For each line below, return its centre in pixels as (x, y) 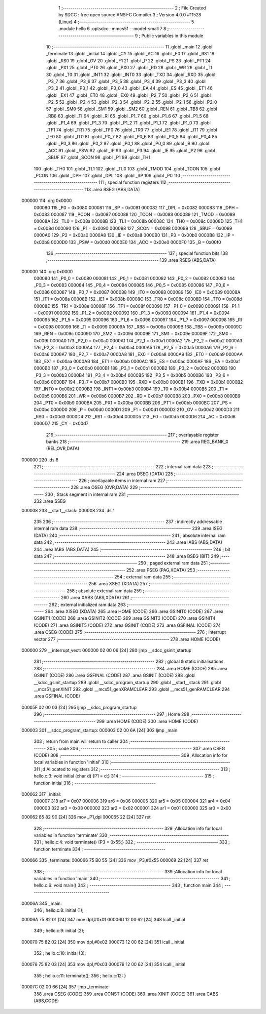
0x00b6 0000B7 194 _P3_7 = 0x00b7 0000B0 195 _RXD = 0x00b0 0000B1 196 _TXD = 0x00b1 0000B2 (138, 382)
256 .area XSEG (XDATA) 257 (118, 584)
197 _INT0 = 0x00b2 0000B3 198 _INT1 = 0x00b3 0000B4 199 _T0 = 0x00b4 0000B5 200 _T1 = (131, 389)
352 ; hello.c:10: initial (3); (60, 953)
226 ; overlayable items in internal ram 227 (122, 481)
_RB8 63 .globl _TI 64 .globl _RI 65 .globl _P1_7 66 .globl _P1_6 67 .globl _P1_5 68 (127, 116)
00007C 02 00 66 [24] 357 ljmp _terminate (65, 987)
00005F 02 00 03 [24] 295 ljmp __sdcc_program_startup (79, 707)
